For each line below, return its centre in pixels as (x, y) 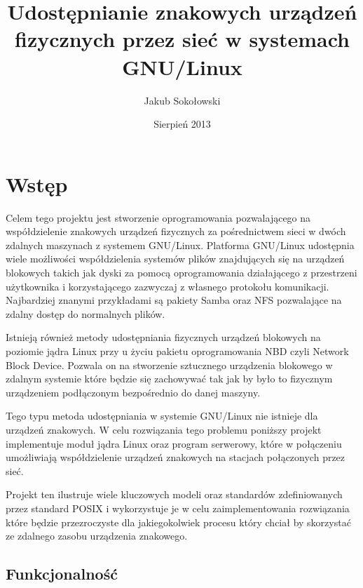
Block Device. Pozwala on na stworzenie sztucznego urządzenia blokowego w (169, 365)
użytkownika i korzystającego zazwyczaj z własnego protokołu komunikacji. (167, 286)
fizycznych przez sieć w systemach (182, 39)
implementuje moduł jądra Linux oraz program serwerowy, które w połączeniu (174, 443)
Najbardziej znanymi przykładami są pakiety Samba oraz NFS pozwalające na (174, 300)
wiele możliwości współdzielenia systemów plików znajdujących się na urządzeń (175, 259)
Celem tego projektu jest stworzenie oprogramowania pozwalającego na (158, 217)
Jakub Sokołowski (182, 100)
